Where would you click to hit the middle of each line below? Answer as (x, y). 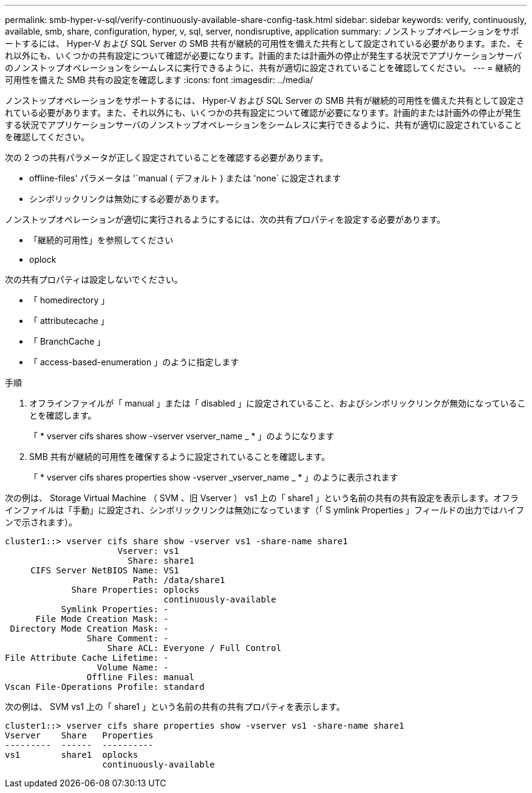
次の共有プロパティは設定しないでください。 (94, 279)
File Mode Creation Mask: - (102, 619)
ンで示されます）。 (41, 522)
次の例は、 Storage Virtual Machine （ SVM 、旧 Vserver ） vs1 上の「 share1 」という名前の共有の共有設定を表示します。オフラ (262, 498)
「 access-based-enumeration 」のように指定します (134, 362)
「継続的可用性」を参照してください (101, 240)
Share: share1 (161, 561)
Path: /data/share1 (179, 580)
